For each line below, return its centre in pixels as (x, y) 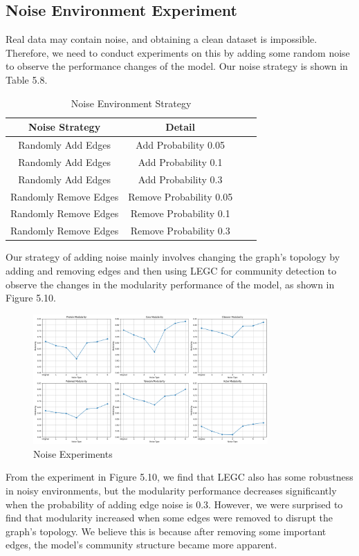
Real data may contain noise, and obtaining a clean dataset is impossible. (162, 39)
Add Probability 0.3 (180, 179)
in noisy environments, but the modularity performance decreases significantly (171, 490)
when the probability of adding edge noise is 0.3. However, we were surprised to (174, 504)
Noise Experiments (73, 453)
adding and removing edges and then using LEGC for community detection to (171, 270)
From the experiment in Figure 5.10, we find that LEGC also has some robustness (179, 477)
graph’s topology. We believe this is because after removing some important (166, 531)
